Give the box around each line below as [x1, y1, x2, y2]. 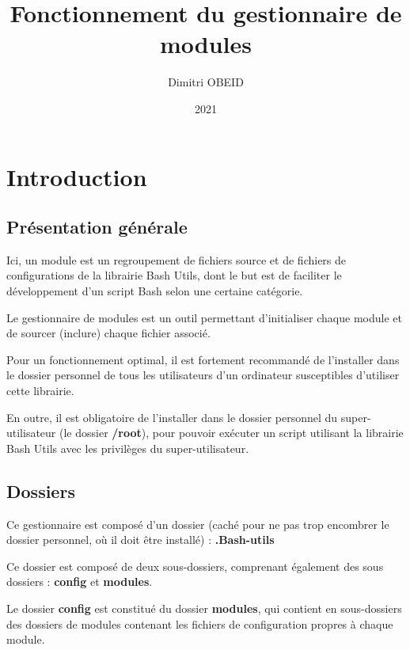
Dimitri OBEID [168, 74, 244, 90]
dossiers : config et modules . [6, 573, 153, 590]
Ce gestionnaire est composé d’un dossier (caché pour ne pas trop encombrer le [6, 515, 389, 532]
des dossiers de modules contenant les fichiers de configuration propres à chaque [6, 615, 393, 632]
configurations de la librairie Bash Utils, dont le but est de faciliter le [6, 267, 342, 283]
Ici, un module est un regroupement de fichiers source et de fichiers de [6, 251, 347, 268]
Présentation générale [6, 215, 188, 239]
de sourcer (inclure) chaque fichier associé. [6, 325, 211, 341]
